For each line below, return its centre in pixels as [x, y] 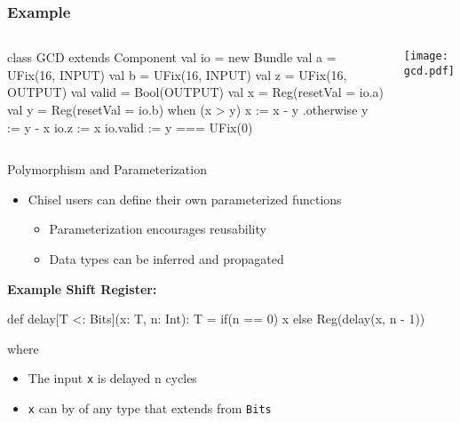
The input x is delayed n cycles [112, 378]
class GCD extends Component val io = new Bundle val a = [172, 57]
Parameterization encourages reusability [158, 229]
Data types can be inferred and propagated [167, 258]
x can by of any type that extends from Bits [150, 408]
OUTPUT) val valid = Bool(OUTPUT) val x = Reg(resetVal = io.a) [195, 92]
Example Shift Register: [82, 288]
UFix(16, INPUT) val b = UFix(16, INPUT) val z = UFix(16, [177, 74]
